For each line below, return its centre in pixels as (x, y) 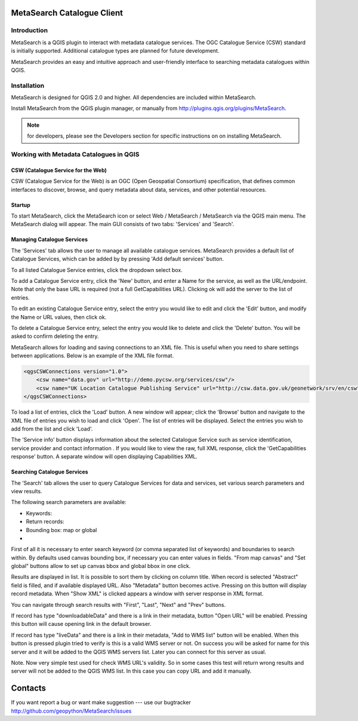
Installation (28, 85)
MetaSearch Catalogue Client (67, 13)
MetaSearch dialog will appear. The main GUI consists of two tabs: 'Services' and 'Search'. (123, 224)
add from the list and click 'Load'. (52, 429)
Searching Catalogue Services (50, 472)
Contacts (29, 688)
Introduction (29, 30)
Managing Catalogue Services (49, 240)
